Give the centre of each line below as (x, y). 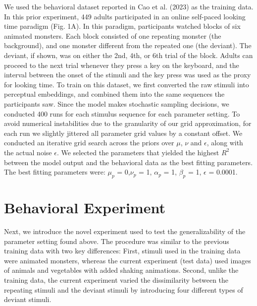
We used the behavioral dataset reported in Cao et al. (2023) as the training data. (129, 6)
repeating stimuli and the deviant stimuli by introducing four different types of (124, 289)
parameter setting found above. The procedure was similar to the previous (117, 241)
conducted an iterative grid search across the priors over (89, 143)
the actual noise (28, 152)
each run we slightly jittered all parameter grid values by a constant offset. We (123, 133)
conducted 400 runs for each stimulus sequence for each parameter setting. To (122, 113)
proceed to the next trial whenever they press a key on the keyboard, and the (122, 65)
